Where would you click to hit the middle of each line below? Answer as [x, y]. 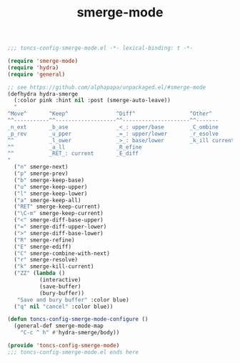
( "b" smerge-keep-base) [49, 180]
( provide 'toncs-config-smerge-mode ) [64, 346]
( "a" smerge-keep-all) [47, 200]
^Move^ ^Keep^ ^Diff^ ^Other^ [110, 114]
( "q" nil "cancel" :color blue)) [64, 307]
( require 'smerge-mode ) [43, 61]
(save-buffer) [60, 287]
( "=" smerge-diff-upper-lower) [60, 227]
